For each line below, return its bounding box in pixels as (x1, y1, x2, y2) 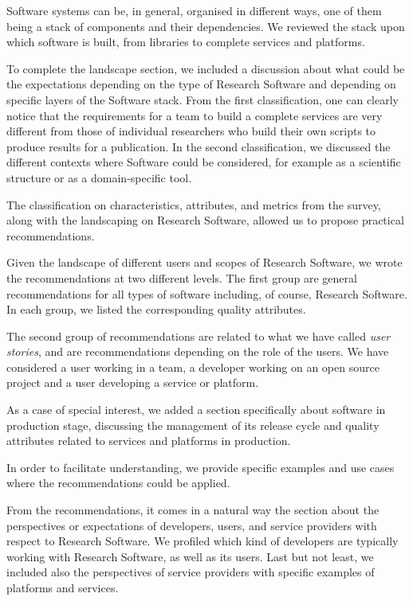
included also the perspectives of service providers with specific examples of (6, 564, 375, 580)
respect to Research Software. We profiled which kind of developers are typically (6, 533, 399, 549)
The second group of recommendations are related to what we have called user (6, 327, 391, 344)
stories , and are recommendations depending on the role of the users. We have (6, 343, 389, 360)
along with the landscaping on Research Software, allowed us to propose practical (6, 212, 404, 228)
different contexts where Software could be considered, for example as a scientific (6, 154, 401, 170)
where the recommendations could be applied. (6, 474, 230, 491)
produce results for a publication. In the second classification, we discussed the (6, 138, 391, 154)
